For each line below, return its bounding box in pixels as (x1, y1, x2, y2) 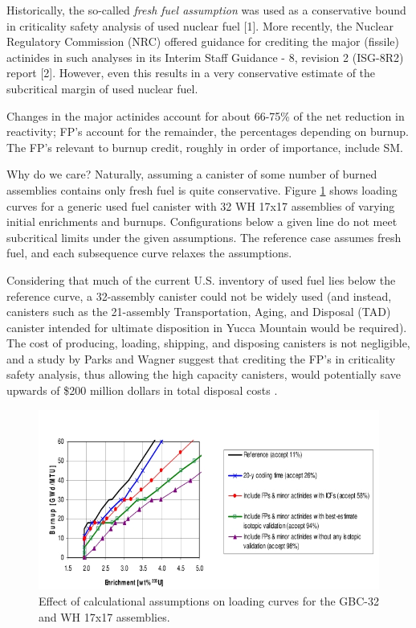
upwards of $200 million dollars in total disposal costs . (6, 382, 278, 399)
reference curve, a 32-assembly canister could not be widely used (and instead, (6, 287, 392, 304)
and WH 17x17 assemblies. (39, 608, 170, 625)
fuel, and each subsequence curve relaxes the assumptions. (6, 244, 292, 261)
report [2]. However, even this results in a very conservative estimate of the (6, 64, 376, 81)
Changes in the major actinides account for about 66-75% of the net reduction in (6, 107, 405, 124)
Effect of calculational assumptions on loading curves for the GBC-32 (39, 592, 379, 609)
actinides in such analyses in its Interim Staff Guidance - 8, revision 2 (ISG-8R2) (6, 48, 404, 65)
